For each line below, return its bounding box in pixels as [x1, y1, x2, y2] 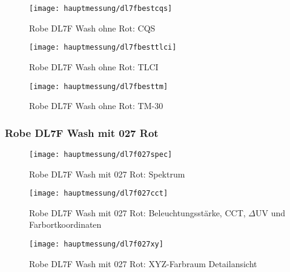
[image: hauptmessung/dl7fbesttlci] [29, 43, 177, 52]
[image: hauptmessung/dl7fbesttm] [29, 82, 168, 91]
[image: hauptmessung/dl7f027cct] [29, 189, 168, 198]
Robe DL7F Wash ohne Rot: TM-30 [29, 99, 163, 112]
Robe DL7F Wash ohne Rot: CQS [29, 21, 156, 34]
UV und [255, 206, 285, 219]
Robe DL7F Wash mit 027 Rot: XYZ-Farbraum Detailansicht [29, 257, 257, 270]
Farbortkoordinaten [29, 218, 102, 231]
